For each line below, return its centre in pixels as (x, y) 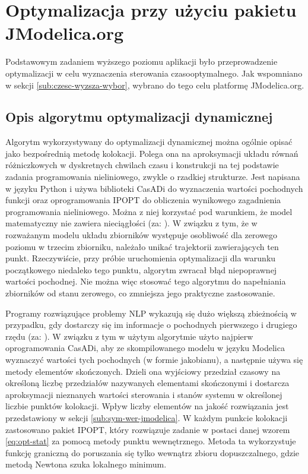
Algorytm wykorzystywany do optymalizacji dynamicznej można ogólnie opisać (149, 142)
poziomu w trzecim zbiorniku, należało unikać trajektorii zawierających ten (142, 246)
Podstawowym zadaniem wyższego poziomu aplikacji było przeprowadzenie (142, 61)
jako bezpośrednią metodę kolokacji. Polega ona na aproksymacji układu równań (152, 153)
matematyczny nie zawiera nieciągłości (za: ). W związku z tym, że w (131, 223)
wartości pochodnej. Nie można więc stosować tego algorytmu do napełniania (146, 281)
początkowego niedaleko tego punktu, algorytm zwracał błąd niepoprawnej (141, 269)
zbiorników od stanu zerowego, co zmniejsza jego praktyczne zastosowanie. (140, 293)
